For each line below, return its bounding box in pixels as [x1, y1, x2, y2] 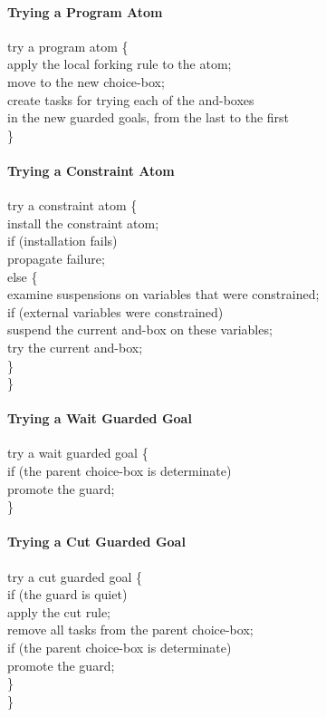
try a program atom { [7, 36, 129, 55]
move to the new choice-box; [7, 72, 165, 91]
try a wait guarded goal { [7, 443, 149, 462]
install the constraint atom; [7, 213, 159, 232]
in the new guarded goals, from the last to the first [7, 108, 290, 127]
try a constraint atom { [7, 196, 138, 215]
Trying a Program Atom [7, 2, 163, 21]
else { [7, 266, 38, 286]
